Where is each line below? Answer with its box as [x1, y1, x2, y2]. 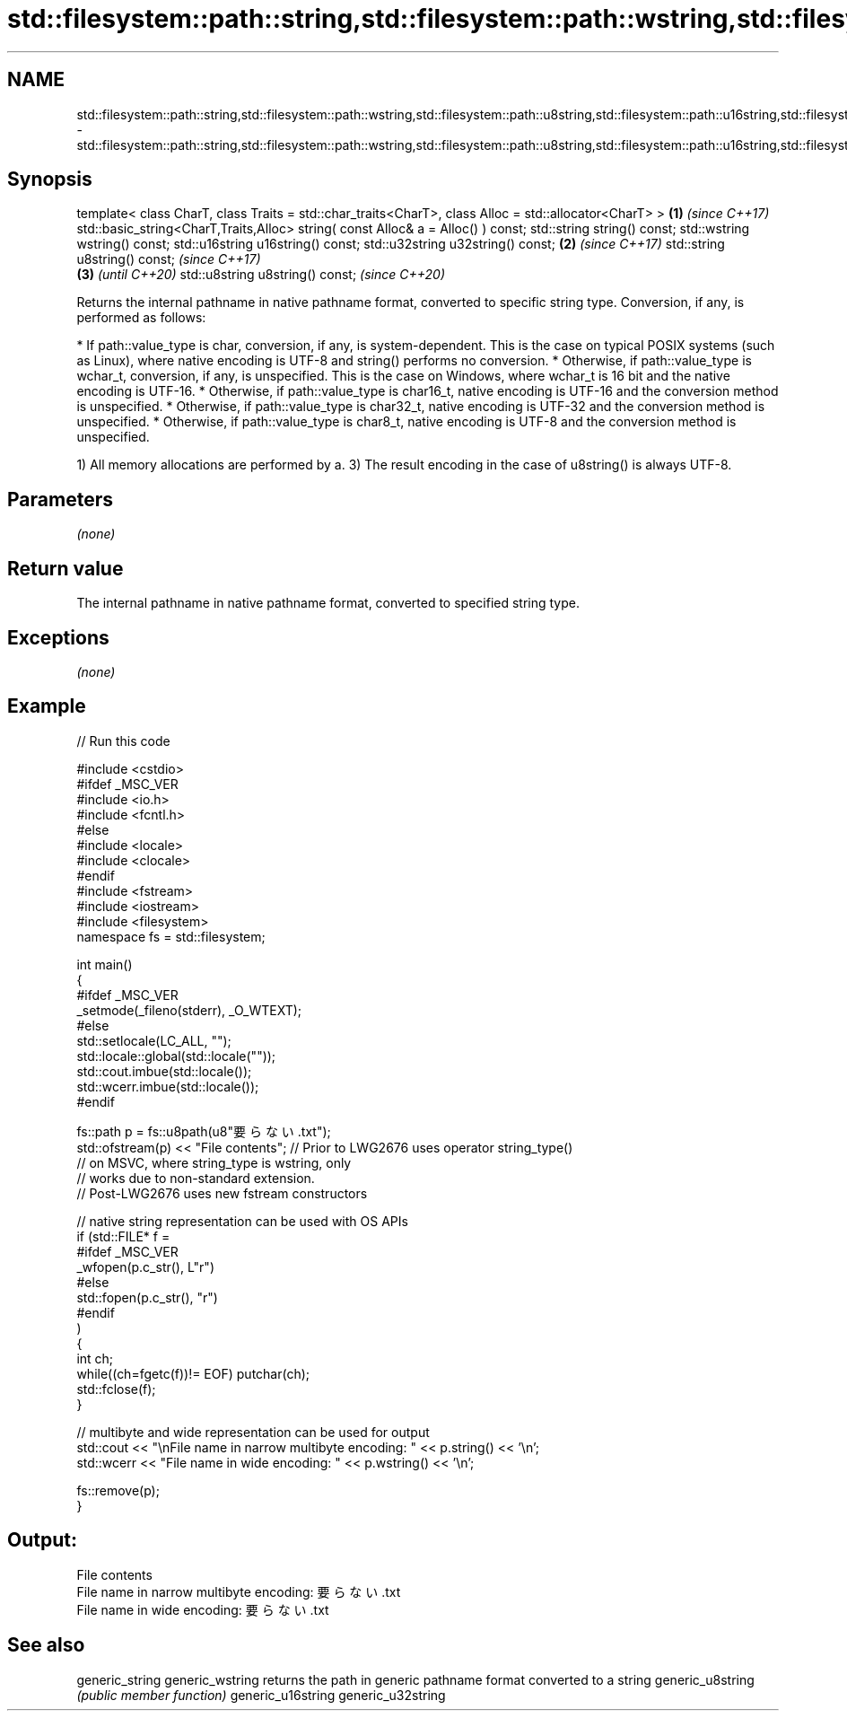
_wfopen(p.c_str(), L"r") [76, 1258, 214, 1275]
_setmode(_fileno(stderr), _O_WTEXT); [76, 1002, 302, 1018]
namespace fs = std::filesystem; [76, 928, 266, 944]
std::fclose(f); [76, 1381, 156, 1397]
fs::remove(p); [76, 1482, 160, 1498]
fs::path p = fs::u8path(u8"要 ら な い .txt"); [76, 1123, 331, 1139]
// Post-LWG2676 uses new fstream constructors [76, 1185, 368, 1201]
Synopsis [7, 168, 92, 191]
